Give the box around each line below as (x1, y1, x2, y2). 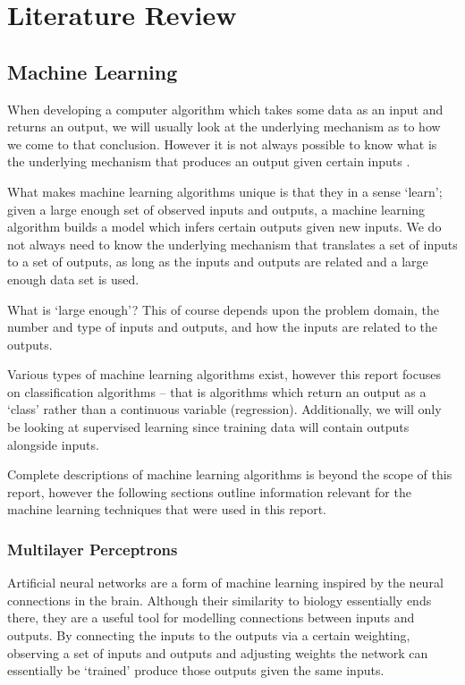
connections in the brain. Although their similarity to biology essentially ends (7, 590, 432, 609)
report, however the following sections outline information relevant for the (7, 482, 411, 501)
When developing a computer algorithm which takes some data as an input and (7, 99, 444, 118)
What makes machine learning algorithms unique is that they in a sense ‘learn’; (7, 182, 443, 200)
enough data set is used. (7, 269, 139, 288)
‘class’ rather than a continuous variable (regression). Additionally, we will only (7, 400, 442, 419)
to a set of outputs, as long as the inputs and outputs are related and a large (7, 252, 428, 271)
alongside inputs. (7, 435, 99, 453)
